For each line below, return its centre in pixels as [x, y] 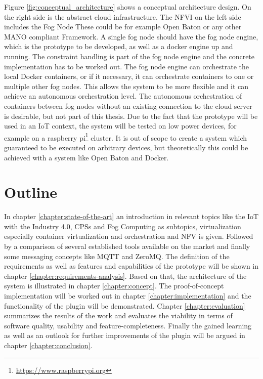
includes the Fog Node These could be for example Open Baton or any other [123, 27]
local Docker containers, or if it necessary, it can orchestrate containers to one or [129, 76]
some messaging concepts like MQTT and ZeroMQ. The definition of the [117, 256]
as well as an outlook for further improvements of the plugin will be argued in [125, 335]
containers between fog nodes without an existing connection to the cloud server [128, 106]
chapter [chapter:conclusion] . [48, 345]
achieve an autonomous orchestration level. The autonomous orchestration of [123, 96]
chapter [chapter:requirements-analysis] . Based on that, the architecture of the [125, 276]
